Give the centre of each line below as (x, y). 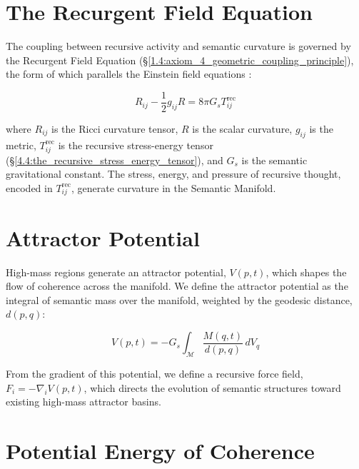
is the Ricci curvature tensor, (115, 128)
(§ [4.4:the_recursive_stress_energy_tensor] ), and (115, 160)
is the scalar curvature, (242, 128)
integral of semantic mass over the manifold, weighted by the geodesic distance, (179, 299)
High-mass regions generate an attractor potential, (116, 272)
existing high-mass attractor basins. (84, 402)
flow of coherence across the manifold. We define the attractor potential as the (177, 286)
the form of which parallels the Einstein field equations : (129, 74)
